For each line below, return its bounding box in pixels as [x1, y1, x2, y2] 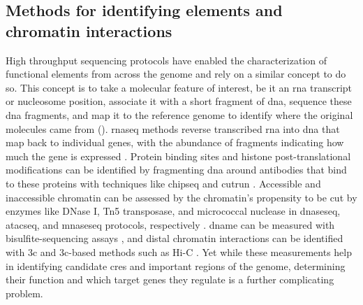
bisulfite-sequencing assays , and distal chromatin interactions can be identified [6, 231, 343, 246]
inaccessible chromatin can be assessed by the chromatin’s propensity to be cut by [6, 190, 357, 204]
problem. [6, 285, 43, 300]
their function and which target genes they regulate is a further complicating [6, 272, 334, 287]
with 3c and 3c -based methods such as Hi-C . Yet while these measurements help [6, 244, 352, 259]
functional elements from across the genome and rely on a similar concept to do [6, 66, 346, 81]
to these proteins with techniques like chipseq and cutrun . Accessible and [6, 176, 321, 190]
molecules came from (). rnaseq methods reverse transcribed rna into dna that [6, 121, 340, 136]
